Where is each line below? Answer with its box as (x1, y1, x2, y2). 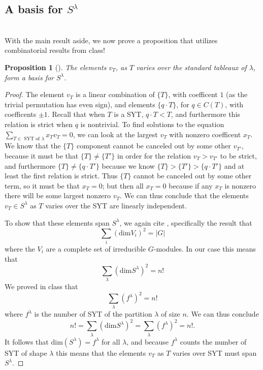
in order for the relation (117, 150, 191, 161)
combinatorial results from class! (5, 45, 105, 55)
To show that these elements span (5, 217, 110, 228)
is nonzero (224, 180, 256, 191)
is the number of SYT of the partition (34, 309, 152, 319)
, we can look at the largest (73, 129, 158, 139)
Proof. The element (5, 89, 64, 100)
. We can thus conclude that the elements (120, 190, 249, 201)
